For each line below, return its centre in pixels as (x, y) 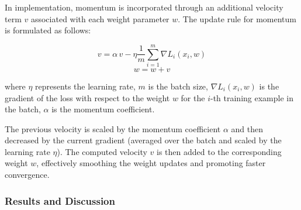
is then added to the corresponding (219, 151)
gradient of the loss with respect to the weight (87, 97)
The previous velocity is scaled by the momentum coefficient (113, 128)
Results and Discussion (60, 200)
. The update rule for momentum (237, 18)
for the (193, 97)
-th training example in (252, 97)
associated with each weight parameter (100, 18)
